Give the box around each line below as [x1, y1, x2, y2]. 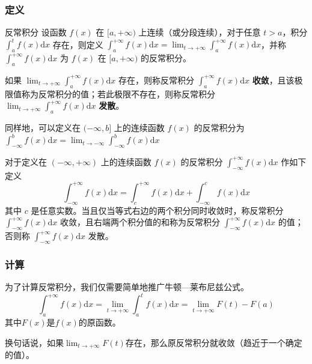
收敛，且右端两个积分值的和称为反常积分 [60, 216, 221, 228]
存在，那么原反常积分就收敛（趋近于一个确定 [125, 336, 302, 348]
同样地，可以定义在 [5, 121, 81, 134]
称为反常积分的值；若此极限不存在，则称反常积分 [21, 87, 215, 100]
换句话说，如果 [5, 336, 64, 348]
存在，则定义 [52, 38, 103, 50]
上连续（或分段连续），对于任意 [138, 26, 261, 38]
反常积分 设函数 [5, 26, 67, 38]
